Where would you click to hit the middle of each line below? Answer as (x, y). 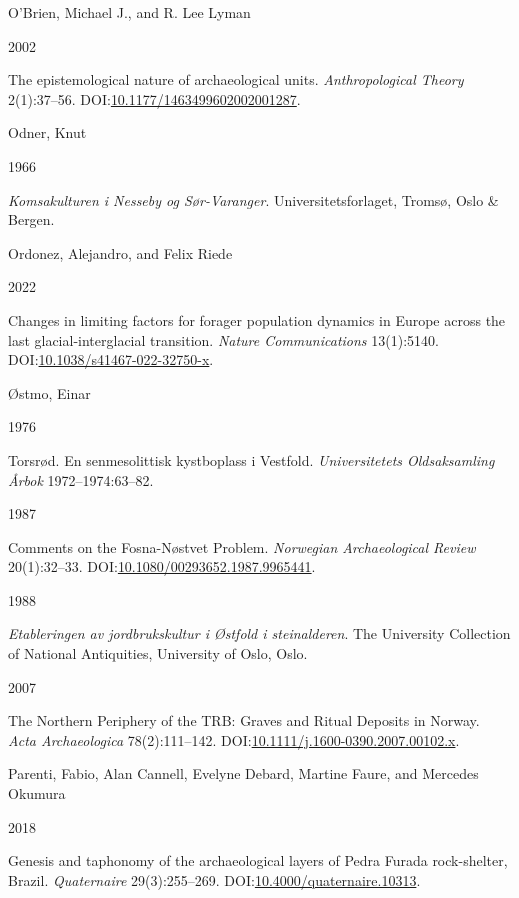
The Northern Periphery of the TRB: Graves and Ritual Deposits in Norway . (244, 720)
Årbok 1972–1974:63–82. (81, 479)
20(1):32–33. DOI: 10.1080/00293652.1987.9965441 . (162, 566)
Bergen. (31, 219)
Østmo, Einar (49, 392)
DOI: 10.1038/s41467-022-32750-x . (111, 359)
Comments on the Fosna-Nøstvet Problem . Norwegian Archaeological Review (242, 546)
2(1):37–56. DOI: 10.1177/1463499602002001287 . (154, 98)
